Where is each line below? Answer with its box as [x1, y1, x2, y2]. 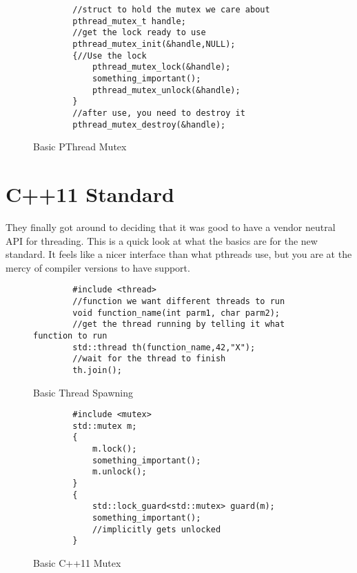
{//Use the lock [72, 50, 147, 61]
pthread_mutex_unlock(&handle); [92, 85, 241, 95]
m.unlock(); [92, 467, 147, 477]
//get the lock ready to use [72, 28, 206, 38]
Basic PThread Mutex [33, 139, 127, 154]
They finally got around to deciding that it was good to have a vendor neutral [6, 219, 336, 234]
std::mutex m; [72, 421, 137, 431]
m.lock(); [92, 444, 137, 454]
